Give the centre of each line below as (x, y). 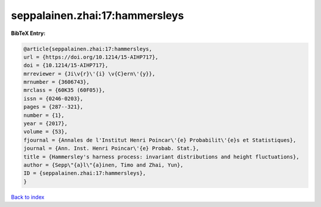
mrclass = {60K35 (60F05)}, (64, 90)
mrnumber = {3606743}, (56, 82)
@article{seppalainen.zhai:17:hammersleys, (88, 49)
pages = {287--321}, (53, 107)
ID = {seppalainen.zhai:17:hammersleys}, (85, 173)
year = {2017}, (45, 124)
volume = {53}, (45, 132)
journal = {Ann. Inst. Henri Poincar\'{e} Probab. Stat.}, (111, 149)
